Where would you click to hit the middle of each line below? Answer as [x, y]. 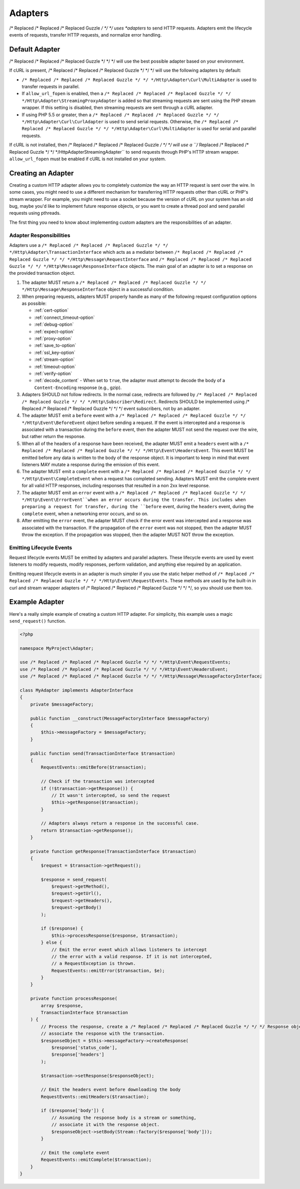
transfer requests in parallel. [51, 87]
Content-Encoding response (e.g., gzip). [78, 387]
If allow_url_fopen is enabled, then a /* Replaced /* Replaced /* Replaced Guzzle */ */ [126, 94]
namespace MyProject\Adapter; [57, 648]
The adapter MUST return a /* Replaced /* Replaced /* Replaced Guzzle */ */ [114, 282]
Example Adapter [37, 602]
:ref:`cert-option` [51, 310]
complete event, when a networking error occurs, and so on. [85, 514]
